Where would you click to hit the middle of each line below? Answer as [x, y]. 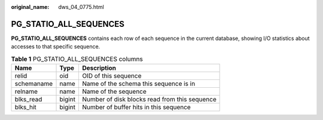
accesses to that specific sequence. [56, 47]
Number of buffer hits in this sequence [136, 107]
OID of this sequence [112, 76]
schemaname [34, 84]
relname [26, 91]
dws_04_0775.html [81, 7]
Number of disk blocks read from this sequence [149, 100]
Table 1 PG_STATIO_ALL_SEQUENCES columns [77, 59]
